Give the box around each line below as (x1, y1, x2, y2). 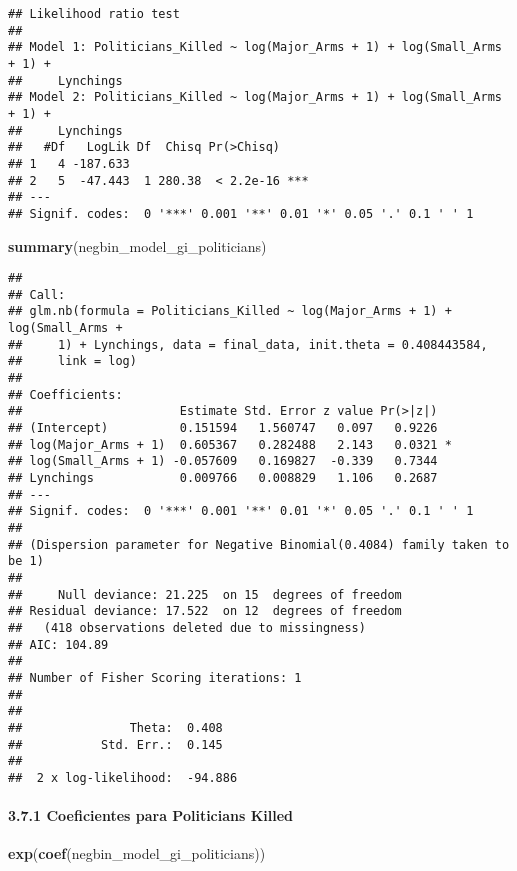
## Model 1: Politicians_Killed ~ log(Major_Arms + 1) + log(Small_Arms (8, 40, 502, 55)
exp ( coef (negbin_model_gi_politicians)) (8, 843, 266, 864)
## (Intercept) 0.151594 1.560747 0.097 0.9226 (8, 421, 438, 436)
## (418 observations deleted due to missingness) (8, 620, 366, 635)
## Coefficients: (8, 387, 123, 402)
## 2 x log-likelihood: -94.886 (8, 770, 238, 785)
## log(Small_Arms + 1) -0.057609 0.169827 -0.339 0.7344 (8, 454, 438, 469)
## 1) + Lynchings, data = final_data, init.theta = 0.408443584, (8, 337, 488, 352)
